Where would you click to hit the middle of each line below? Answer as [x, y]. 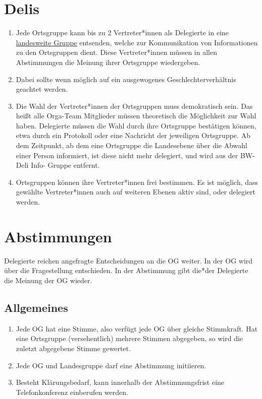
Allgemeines [36, 307]
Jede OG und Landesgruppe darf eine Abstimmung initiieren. [111, 365]
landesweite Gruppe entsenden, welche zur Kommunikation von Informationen [137, 42]
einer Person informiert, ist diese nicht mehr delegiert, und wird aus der [127, 155]
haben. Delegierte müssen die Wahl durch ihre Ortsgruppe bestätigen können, [136, 125]
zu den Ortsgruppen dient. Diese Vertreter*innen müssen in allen [116, 52]
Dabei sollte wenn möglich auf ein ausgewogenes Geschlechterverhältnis [126, 79]
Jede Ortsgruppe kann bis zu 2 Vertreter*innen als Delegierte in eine [122, 32]
